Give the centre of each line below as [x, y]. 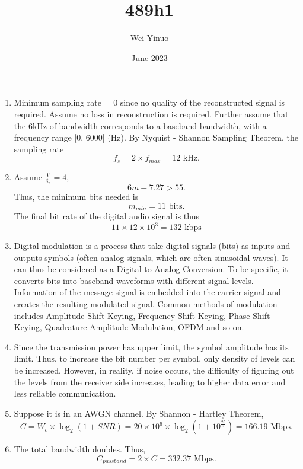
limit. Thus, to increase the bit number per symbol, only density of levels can [154, 358]
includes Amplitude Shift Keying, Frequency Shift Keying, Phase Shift [142, 315]
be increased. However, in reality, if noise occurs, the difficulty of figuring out [154, 370]
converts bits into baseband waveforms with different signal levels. [134, 280]
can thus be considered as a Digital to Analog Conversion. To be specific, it [151, 269]
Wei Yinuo [149, 38]
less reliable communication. [65, 393]
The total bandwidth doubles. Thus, [80, 449]
